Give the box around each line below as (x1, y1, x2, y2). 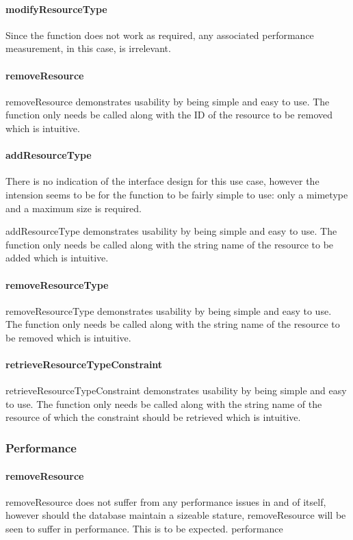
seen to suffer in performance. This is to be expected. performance (5, 521, 283, 535)
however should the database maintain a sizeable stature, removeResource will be (5, 508, 346, 522)
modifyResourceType (5, 1, 107, 16)
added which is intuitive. (5, 250, 109, 265)
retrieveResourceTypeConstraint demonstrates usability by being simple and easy (5, 383, 347, 398)
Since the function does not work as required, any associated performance (5, 27, 314, 42)
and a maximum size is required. (5, 201, 142, 215)
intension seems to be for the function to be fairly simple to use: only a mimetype (5, 187, 348, 201)
